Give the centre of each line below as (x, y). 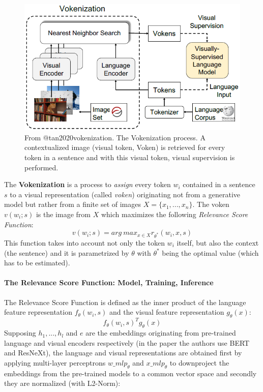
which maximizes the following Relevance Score (174, 214)
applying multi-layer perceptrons (55, 363)
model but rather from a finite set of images (72, 204)
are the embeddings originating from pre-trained (161, 333)
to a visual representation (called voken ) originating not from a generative (125, 194)
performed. (41, 167)
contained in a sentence (219, 184)
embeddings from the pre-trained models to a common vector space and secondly (130, 373)
